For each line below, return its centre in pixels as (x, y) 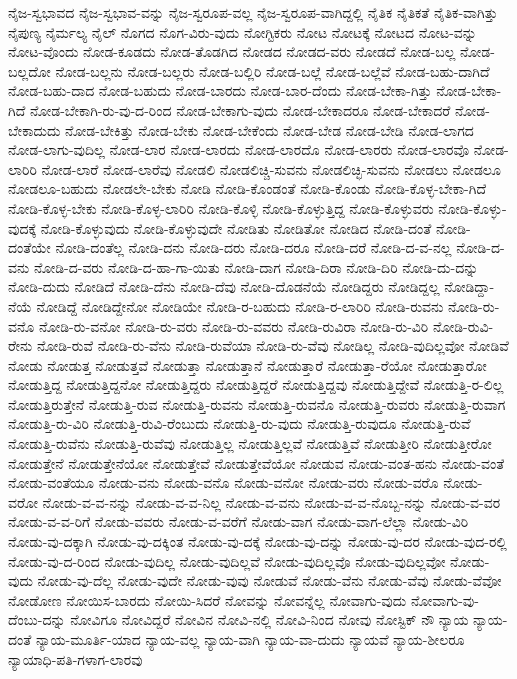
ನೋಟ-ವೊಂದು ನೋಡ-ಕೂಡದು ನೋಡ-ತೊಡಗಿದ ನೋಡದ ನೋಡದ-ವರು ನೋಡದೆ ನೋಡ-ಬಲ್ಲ (232, 51)
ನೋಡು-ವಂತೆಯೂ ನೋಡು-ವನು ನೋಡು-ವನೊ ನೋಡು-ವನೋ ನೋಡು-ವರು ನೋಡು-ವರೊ (223, 482)
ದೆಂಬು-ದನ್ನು (37, 619)
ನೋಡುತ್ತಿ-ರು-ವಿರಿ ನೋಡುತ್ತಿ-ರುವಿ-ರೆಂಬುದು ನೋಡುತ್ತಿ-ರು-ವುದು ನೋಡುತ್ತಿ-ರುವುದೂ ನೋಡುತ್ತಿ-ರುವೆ (239, 423)
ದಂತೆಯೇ (29, 247)
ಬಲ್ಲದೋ (29, 70)
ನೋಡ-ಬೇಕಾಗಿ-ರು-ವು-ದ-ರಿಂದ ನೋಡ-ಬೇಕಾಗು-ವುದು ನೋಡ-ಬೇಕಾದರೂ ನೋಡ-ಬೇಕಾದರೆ (240, 109)
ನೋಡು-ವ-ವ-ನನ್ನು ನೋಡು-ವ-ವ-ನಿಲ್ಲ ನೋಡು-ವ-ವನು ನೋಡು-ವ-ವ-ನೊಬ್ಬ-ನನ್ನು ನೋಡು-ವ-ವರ (271, 501)
